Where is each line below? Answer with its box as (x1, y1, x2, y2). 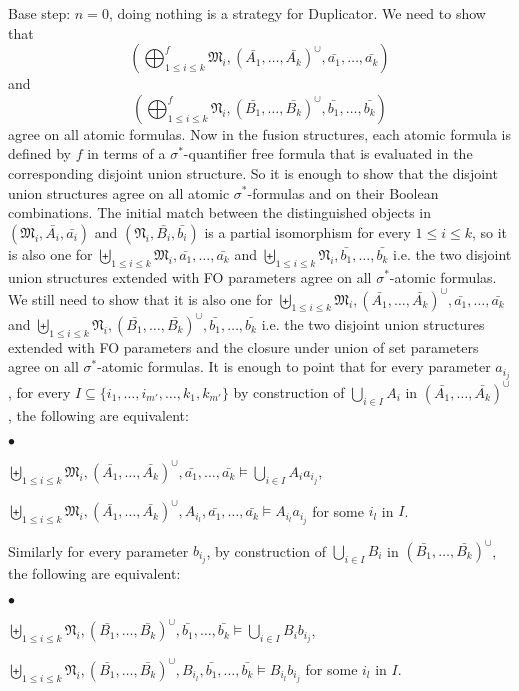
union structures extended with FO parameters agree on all (8, 266, 372, 287)
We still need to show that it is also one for (8, 288, 273, 309)
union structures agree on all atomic (8, 182, 230, 203)
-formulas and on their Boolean (247, 182, 439, 203)
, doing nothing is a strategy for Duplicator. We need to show (108, 3, 486, 23)
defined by (8, 143, 72, 164)
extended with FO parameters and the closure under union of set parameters (8, 336, 479, 357)
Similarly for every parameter (8, 540, 189, 560)
